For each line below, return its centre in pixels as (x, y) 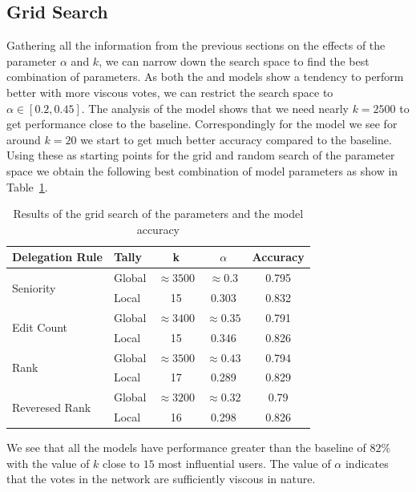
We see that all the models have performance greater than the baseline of (186, 448)
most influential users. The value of (244, 463)
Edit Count (40, 327)
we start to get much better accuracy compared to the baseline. (236, 139)
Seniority (34, 287)
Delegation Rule (57, 257)
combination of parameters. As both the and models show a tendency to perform (205, 77)
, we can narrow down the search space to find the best (234, 60)
